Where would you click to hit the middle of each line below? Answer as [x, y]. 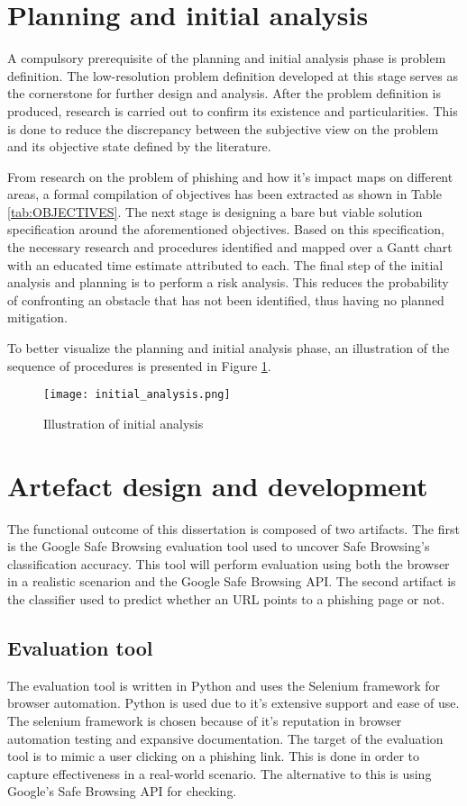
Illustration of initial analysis [124, 423]
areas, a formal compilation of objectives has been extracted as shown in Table [224, 194]
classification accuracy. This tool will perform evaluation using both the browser [229, 563]
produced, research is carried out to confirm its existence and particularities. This [233, 110]
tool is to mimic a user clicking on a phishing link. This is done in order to [214, 756]
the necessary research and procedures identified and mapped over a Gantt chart [230, 247]
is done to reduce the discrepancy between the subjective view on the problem [223, 128]
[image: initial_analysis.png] [137, 395]
